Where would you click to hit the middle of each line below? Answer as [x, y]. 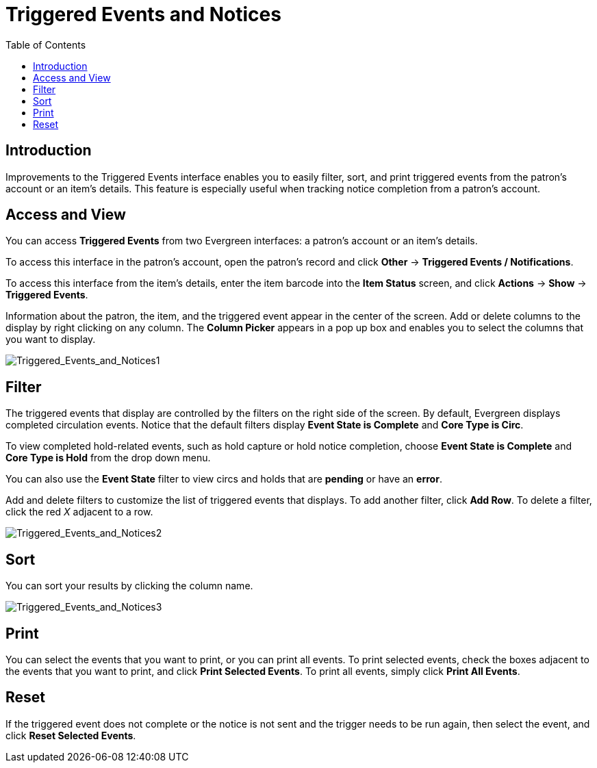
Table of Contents [46, 44]
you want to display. [51, 340]
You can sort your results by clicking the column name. [129, 586]
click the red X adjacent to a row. [79, 512]
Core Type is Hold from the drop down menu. [108, 458]
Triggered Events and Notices [143, 14]
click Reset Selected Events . [71, 735]
